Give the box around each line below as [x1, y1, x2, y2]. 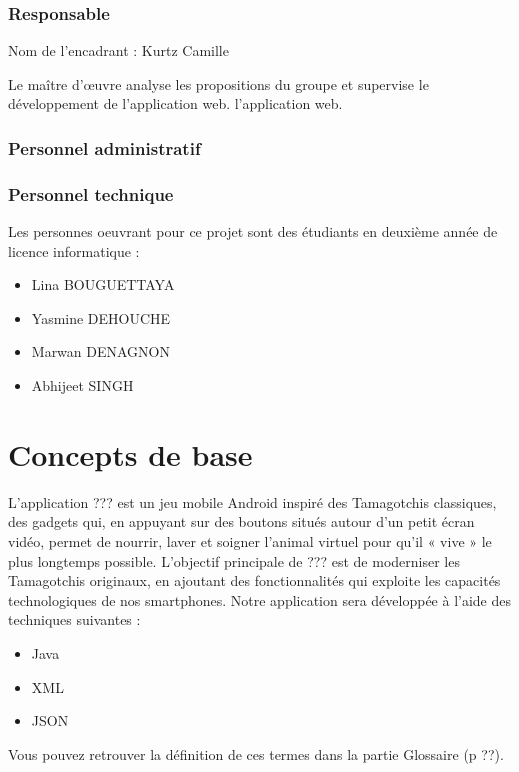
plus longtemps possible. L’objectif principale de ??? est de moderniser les [8, 550, 460, 571]
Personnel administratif [8, 135, 201, 160]
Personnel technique [8, 181, 174, 206]
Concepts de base [8, 433, 253, 474]
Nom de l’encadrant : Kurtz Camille [8, 40, 229, 61]
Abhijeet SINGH [31, 375, 134, 396]
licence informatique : [8, 240, 140, 261]
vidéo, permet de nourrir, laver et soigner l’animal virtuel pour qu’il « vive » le [8, 530, 492, 551]
